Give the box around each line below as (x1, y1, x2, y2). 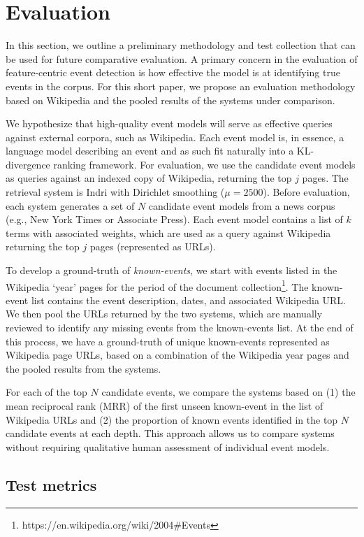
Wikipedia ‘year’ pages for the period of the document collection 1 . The (6, 277, 309, 294)
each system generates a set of (6, 198, 135, 213)
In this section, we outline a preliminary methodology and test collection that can (6, 38, 356, 52)
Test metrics (6, 473, 97, 495)
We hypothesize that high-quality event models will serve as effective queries (6, 116, 333, 131)
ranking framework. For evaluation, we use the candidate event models (53, 157, 356, 171)
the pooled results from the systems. (6, 361, 161, 375)
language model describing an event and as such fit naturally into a (6, 143, 294, 158)
